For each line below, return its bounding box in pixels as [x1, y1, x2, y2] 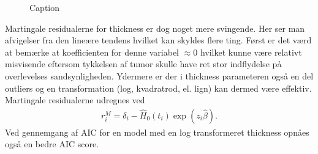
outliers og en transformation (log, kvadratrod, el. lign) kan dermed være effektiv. [5, 81, 312, 94]
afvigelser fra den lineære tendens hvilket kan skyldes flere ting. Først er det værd [5, 34, 312, 46]
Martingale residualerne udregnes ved [5, 94, 145, 106]
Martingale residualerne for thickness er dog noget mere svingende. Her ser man [5, 21, 305, 34]
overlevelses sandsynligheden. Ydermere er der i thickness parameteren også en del [5, 69, 314, 82]
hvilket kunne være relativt [200, 45, 302, 58]
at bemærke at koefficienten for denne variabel [5, 45, 179, 58]
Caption [29, 1, 60, 13]
